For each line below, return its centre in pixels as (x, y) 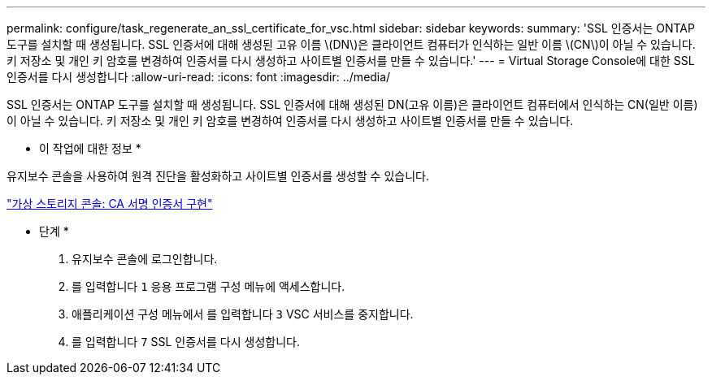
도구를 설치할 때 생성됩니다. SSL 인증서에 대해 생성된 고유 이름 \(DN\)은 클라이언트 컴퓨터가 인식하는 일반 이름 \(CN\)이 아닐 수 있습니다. (351, 44)
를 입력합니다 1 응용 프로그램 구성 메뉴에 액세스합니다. (208, 286)
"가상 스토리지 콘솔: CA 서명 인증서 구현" (110, 203)
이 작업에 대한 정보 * (90, 148)
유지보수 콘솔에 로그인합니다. (145, 259)
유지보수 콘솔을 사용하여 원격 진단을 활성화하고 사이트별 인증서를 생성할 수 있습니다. (218, 176)
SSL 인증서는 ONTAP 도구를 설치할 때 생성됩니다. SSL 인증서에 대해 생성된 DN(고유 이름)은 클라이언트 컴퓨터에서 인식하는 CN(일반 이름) (352, 104)
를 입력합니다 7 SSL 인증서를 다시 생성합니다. (186, 342)
